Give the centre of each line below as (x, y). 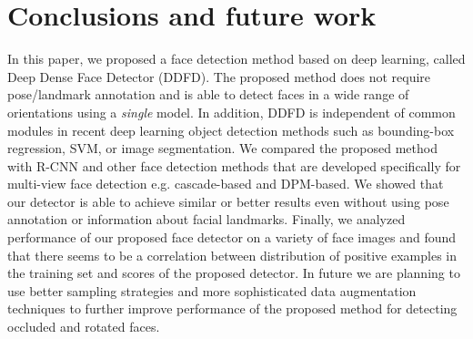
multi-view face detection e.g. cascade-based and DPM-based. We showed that (226, 184)
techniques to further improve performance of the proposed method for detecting (232, 308)
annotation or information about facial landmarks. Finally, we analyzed (206, 219)
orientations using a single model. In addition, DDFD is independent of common (231, 112)
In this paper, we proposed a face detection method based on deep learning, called (236, 59)
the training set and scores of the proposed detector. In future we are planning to (234, 273)
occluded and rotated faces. (84, 327)
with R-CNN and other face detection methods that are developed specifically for (234, 165)
